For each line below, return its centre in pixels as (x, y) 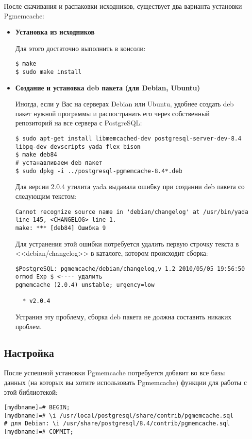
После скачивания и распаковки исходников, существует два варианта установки (123, 6)
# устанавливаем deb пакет (59, 163)
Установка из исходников (55, 32)
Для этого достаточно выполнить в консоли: (80, 48)
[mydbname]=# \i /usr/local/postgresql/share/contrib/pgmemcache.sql (119, 415)
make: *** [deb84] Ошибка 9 (60, 228)
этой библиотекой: (31, 392)
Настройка (29, 352)
